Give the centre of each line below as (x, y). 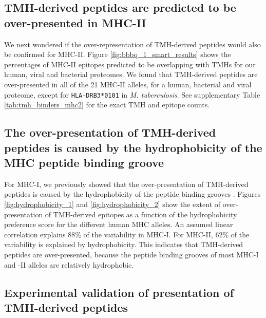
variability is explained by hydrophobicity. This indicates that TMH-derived (124, 244)
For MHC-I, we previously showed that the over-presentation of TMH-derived (126, 184)
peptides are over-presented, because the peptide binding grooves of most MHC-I (131, 254)
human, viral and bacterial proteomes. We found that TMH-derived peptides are (131, 74)
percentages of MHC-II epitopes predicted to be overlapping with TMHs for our (130, 64)
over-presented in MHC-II (75, 22)
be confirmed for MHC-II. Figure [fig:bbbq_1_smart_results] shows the (118, 54)
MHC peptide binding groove (84, 162)
